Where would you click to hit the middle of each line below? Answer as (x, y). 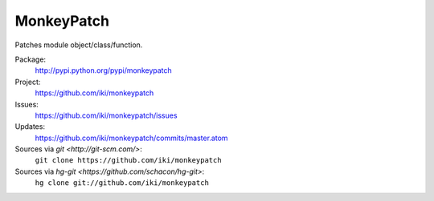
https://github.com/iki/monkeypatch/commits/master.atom (131, 138)
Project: (28, 82)
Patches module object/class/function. (79, 45)
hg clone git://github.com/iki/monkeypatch (122, 183)
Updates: (30, 127)
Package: (31, 59)
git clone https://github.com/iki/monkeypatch (128, 161)
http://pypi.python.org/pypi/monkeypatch (103, 70)
